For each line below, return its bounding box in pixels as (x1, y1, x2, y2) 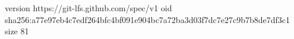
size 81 (5, 25, 29, 37)
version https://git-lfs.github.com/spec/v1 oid (5, 2, 172, 14)
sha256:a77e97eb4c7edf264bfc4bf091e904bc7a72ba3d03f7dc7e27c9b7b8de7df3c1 (5, 13, 290, 25)
